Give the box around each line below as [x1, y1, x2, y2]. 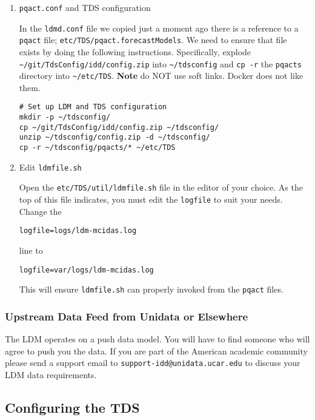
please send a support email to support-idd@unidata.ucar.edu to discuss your [5, 356, 300, 369]
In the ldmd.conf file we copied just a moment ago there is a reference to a [19, 21, 299, 34]
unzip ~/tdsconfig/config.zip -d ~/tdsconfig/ [19, 133, 210, 142]
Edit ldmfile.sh [19, 160, 82, 173]
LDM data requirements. [5, 368, 97, 381]
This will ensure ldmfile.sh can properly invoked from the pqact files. [19, 283, 283, 296]
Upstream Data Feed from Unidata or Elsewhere [5, 308, 248, 323]
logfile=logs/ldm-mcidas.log [19, 226, 137, 235]
